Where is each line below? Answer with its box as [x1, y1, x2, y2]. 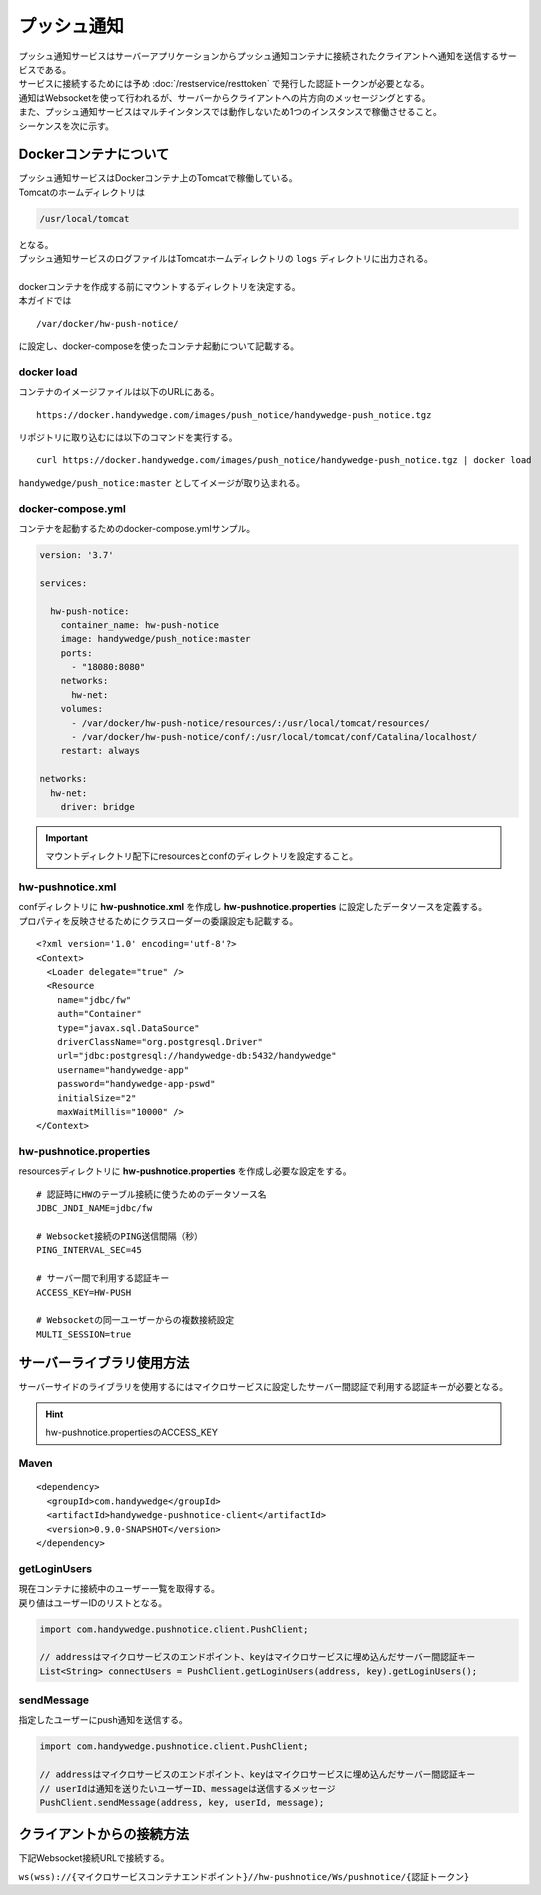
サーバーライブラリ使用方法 [18, 1354, 190, 1371]
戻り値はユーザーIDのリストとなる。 [18, 1596, 168, 1609]
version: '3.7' [39, 549, 114, 560]
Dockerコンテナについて [18, 146, 170, 163]
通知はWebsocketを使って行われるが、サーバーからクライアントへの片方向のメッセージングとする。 [18, 91, 431, 104]
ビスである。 [18, 63, 72, 75]
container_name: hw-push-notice [60, 619, 220, 630]
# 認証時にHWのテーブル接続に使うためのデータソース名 [36, 1188, 267, 1200]
